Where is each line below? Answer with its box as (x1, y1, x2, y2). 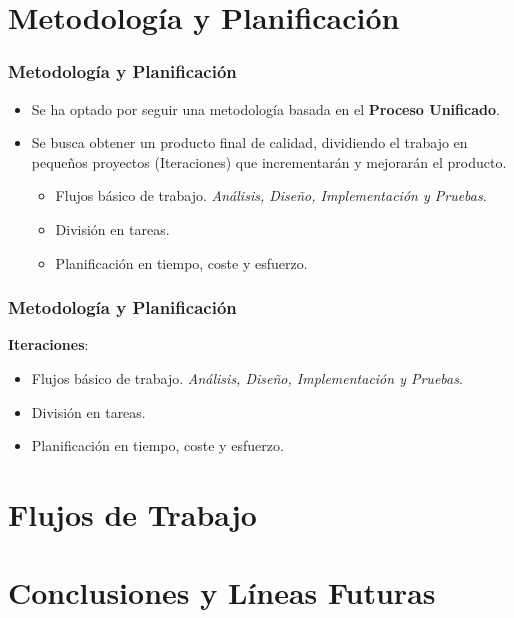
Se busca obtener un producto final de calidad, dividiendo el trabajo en (31, 132, 468, 153)
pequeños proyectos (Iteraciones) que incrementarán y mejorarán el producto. (31, 151, 507, 172)
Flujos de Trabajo (8, 493, 257, 534)
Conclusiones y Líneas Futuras (8, 572, 436, 613)
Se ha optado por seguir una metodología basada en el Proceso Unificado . (31, 98, 500, 119)
